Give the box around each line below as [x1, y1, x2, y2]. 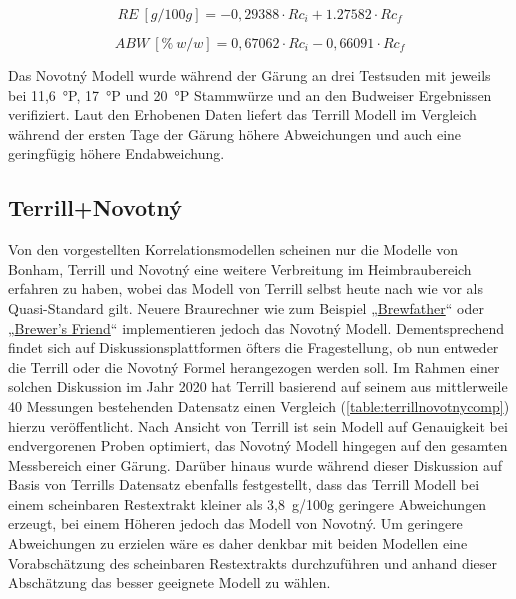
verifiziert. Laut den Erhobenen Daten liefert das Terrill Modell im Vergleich [8, 104, 477, 125]
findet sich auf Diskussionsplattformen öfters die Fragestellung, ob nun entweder [8, 337, 499, 358]
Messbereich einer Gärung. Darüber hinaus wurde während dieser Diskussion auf [8, 454, 503, 475]
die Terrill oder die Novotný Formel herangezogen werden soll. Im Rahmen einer [8, 356, 500, 377]
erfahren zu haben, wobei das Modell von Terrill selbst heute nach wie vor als [8, 278, 483, 299]
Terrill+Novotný [8, 192, 182, 223]
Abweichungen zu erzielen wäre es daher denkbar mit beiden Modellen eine [8, 533, 468, 554]
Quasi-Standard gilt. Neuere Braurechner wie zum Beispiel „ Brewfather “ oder [8, 297, 484, 318]
